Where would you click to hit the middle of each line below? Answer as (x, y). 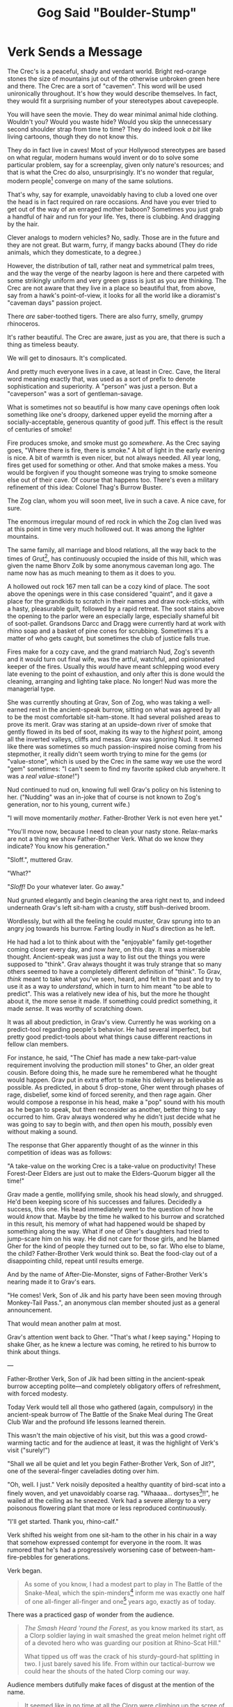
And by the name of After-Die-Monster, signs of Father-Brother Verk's (107, 1275)
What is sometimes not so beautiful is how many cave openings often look (114, 407)
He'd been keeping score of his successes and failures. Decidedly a (105, 1202)
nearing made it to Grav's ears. (51, 1282)
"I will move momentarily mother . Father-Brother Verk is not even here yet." (115, 818)
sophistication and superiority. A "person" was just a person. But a (103, 386)
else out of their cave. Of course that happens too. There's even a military (113, 480)
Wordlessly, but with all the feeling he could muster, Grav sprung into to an (114, 921)
